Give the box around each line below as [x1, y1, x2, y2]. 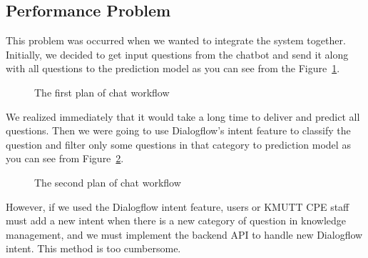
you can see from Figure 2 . [6, 151, 124, 166]
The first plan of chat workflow [34, 84, 170, 99]
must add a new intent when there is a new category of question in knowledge [6, 213, 347, 228]
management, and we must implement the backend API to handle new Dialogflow [6, 227, 363, 242]
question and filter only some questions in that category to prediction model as [6, 137, 351, 152]
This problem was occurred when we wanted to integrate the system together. [6, 33, 346, 48]
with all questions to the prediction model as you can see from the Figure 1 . [6, 61, 340, 76]
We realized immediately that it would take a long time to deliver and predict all [6, 109, 360, 124]
